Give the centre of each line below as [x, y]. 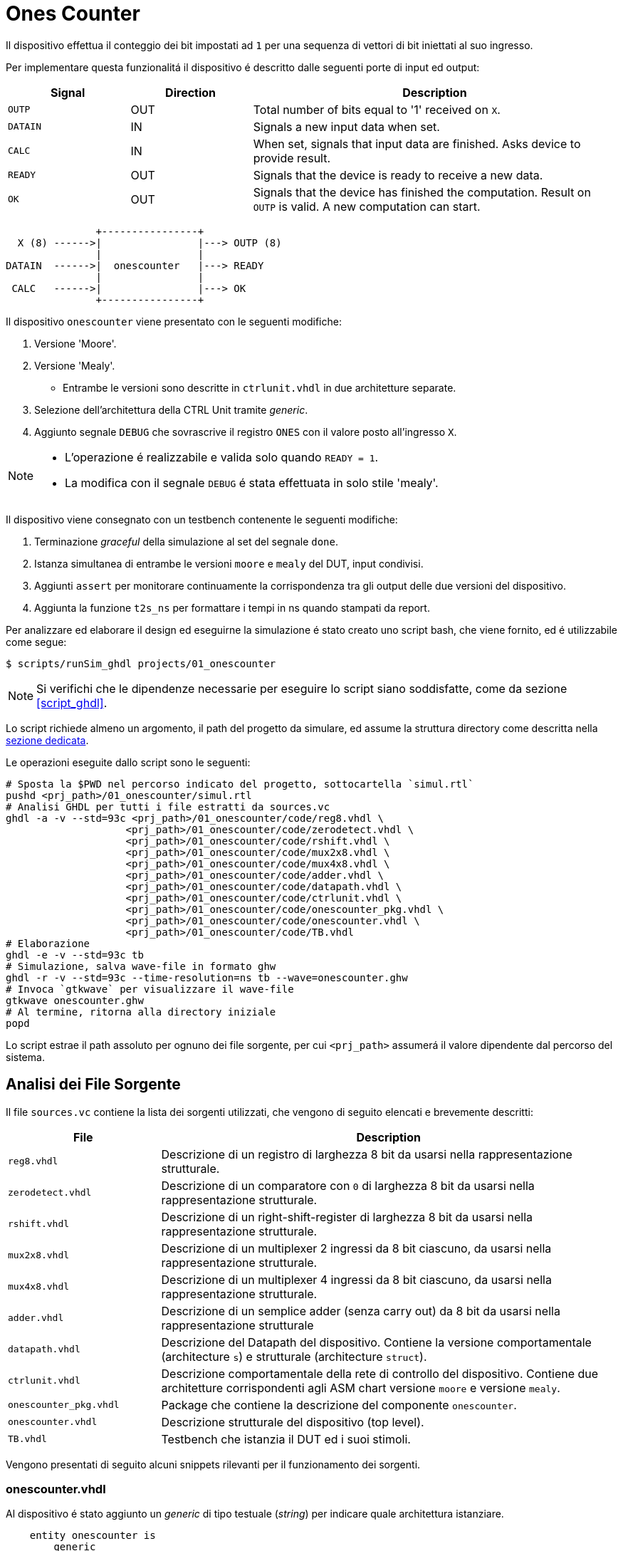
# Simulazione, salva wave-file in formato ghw [141, 966]
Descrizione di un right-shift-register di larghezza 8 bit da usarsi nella [347, 1217]
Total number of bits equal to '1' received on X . [377, 109]
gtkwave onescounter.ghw [75, 1000]
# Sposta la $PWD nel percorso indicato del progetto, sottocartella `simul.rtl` [240, 784]
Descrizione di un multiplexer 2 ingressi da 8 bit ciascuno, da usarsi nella [356, 1248]
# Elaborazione [48, 943]
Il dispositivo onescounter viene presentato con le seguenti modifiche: [174, 321]
